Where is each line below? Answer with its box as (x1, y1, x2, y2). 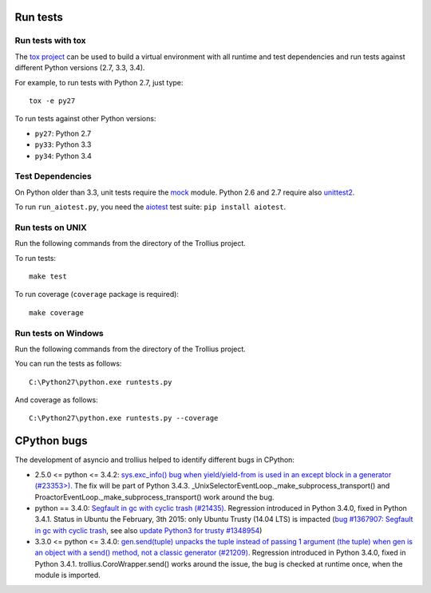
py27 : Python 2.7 (34, 128, 92, 138)
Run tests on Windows (14, 327, 104, 338)
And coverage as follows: (14, 395, 99, 405)
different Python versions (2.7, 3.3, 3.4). (14, 63, 145, 73)
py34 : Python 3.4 (34, 151, 92, 160)
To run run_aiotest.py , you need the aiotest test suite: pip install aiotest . (14, 202, 287, 212)
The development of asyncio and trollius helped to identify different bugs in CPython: (14, 455, 295, 465)
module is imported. (34, 571, 101, 580)
